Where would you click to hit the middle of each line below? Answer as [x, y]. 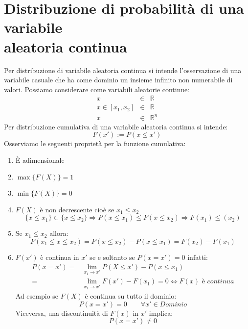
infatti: [198, 257]
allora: [59, 233]
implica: [161, 313]
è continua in [60, 257]
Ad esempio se [37, 295]
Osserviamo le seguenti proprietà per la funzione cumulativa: [95, 143]
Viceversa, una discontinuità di [62, 313]
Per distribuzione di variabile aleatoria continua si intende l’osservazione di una [123, 70]
